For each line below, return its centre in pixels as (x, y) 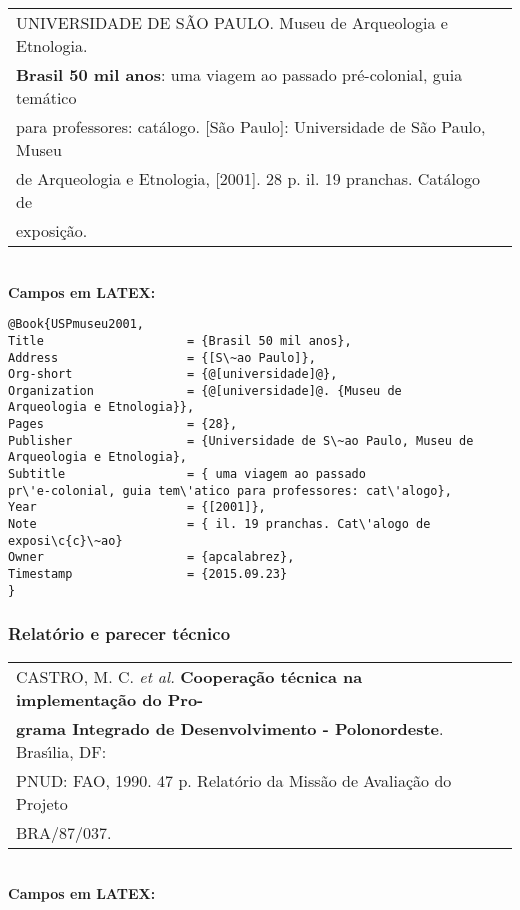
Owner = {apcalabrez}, (151, 557)
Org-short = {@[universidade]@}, (173, 374)
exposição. (52, 230)
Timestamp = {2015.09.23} (148, 574)
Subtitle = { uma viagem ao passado (187, 474)
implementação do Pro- (110, 699)
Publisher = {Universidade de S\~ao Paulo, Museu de (241, 440)
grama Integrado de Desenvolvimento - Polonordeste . (230, 728)
